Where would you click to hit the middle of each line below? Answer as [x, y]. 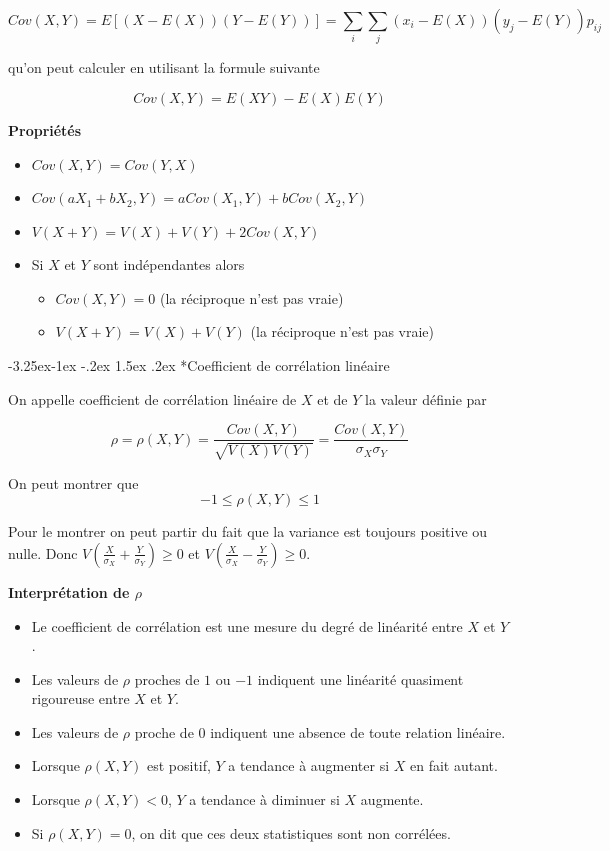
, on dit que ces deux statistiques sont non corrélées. [291, 832]
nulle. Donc [43, 552]
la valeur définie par [425, 398]
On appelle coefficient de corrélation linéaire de [152, 398]
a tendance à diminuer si [264, 799]
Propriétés [45, 129]
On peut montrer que [73, 482]
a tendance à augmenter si [309, 765]
